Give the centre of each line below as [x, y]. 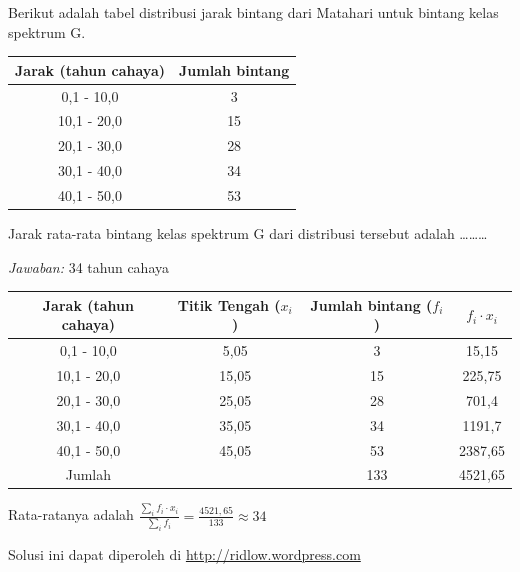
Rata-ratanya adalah [71, 514]
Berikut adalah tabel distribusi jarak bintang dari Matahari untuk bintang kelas [253, 12]
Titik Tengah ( [229, 304]
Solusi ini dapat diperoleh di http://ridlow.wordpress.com [184, 553]
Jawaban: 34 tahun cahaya [88, 266]
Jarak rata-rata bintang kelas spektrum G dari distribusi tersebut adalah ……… [248, 233]
